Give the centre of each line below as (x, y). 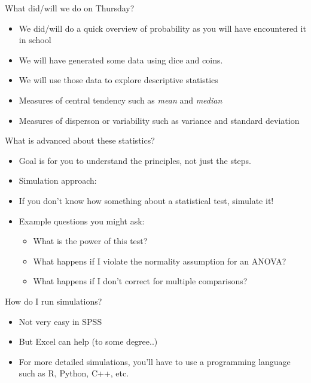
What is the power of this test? (90, 241)
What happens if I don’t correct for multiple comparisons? (140, 281)
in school (35, 40)
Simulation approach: (58, 180)
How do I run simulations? (54, 301)
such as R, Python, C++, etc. (74, 373)
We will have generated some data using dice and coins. (121, 60)
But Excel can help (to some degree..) (88, 341)
